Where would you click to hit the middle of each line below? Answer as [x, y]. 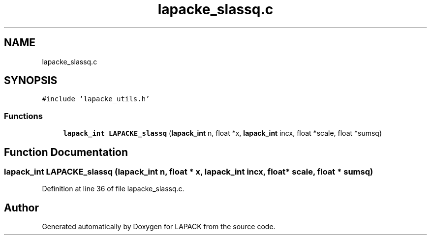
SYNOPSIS [31, 81]
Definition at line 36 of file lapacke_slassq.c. [113, 189]
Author [21, 208]
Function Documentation [66, 152]
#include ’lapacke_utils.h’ [96, 99]
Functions [23, 116]
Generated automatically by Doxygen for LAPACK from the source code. [159, 227]
